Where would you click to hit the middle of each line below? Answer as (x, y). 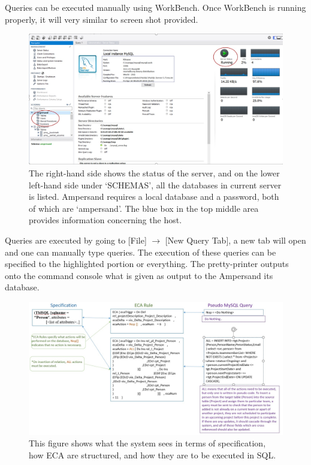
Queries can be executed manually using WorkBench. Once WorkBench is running (155, 7)
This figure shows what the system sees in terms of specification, (147, 443)
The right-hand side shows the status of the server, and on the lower (154, 172)
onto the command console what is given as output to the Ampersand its (139, 275)
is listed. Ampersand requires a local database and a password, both (154, 196)
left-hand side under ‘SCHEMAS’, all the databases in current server (155, 184)
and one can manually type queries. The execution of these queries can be (141, 252)
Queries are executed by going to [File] (76, 240)
